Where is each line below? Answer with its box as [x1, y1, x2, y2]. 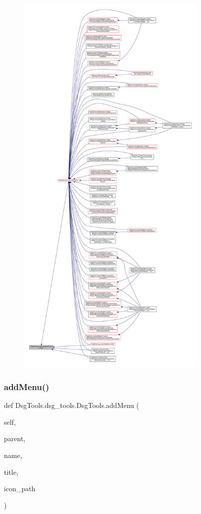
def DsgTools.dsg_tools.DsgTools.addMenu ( [4, 400, 139, 410]
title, [4, 466, 18, 477]
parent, [4, 433, 26, 444]
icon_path [4, 483, 36, 494]
